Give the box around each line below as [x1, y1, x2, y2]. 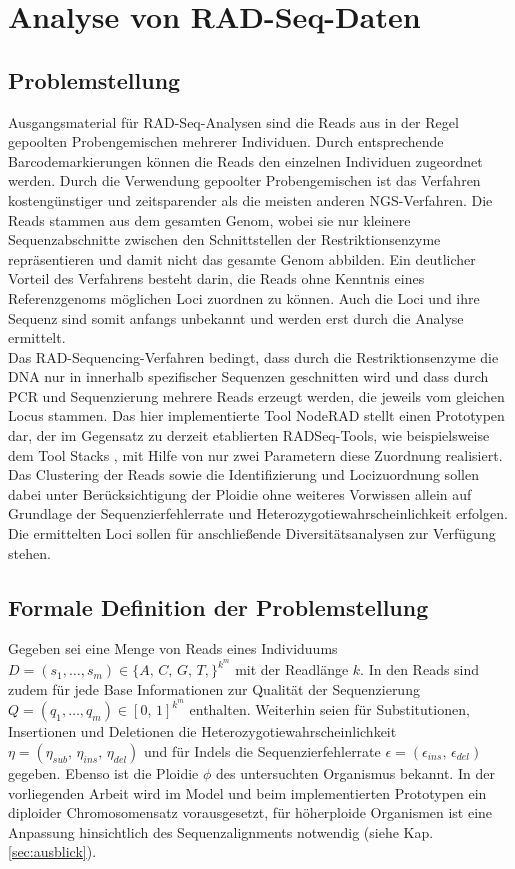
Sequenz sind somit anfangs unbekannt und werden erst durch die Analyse [8, 307, 464, 328]
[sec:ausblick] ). [8, 841, 97, 862]
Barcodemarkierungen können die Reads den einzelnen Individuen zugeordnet [8, 150, 483, 171]
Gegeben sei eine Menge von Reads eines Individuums [8, 638, 338, 659]
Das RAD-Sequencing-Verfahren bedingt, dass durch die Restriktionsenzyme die [8, 346, 499, 367]
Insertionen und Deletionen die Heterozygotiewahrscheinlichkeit [8, 721, 397, 742]
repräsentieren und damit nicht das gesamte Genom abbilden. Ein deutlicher [8, 248, 476, 269]
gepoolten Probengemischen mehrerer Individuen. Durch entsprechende [8, 131, 444, 152]
